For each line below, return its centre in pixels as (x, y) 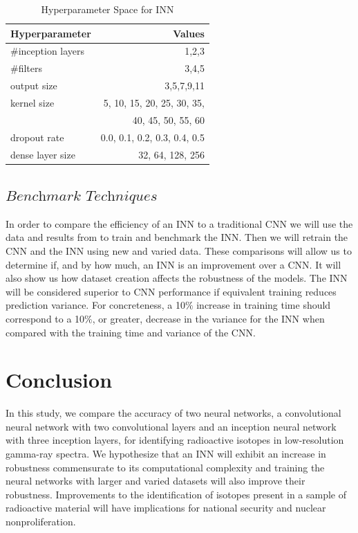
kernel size (32, 102)
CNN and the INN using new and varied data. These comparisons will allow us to (179, 250)
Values (189, 33)
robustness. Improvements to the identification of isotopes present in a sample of (176, 494)
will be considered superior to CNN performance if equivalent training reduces (171, 291)
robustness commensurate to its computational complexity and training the (165, 467)
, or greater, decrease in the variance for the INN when (208, 318)
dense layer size (43, 154)
